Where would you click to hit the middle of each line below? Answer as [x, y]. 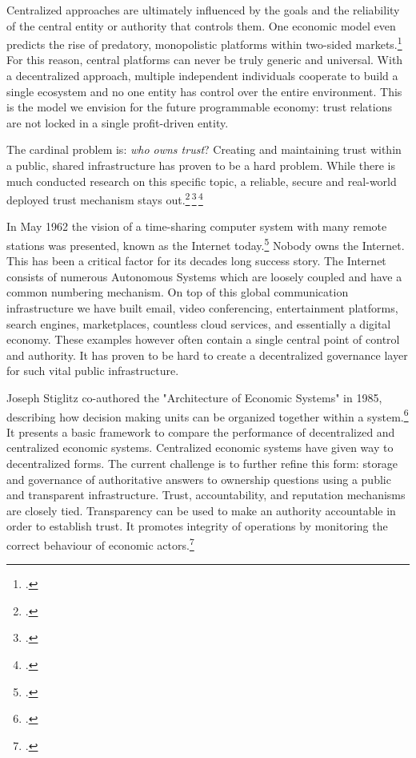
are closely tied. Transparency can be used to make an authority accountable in [201, 510]
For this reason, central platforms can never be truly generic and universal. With [205, 60]
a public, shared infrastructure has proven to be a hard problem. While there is [201, 165]
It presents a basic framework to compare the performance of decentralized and [201, 431]
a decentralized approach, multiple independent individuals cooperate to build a [202, 76]
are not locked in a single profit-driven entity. [118, 122]
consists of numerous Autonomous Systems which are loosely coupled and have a [204, 276]
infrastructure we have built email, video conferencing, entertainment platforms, [202, 308]
